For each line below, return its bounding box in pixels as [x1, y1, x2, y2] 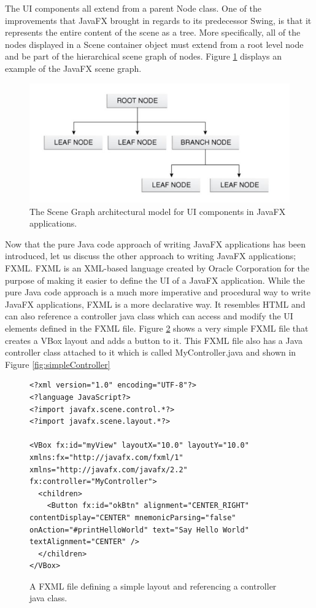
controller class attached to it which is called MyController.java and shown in [5, 346, 296, 359]
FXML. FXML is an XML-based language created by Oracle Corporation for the [5, 262, 310, 275]
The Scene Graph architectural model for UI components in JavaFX [29, 205, 286, 217]
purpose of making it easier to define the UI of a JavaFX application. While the [5, 273, 305, 286]
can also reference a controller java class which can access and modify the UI [5, 310, 293, 322]
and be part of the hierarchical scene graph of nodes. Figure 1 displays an [5, 50, 282, 63]
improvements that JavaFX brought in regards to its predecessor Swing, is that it [5, 14, 312, 26]
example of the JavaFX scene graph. [5, 61, 142, 74]
